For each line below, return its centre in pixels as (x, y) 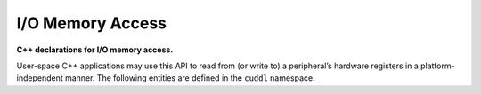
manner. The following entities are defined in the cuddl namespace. (190, 78)
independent (40, 78)
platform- (437, 66)
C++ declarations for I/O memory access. (95, 50)
